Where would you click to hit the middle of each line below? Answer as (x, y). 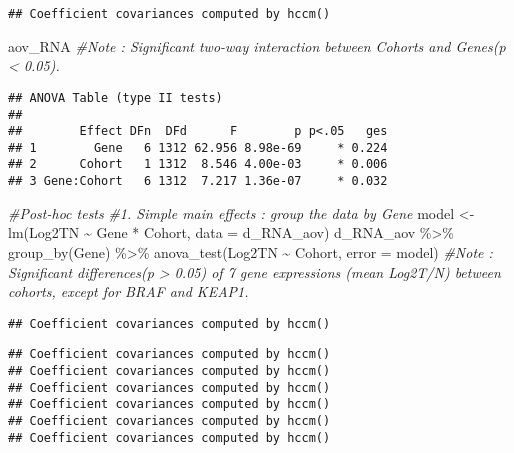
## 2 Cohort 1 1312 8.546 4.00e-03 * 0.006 (198, 164)
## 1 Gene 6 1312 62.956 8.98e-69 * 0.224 (198, 147)
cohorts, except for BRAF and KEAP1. (128, 291)
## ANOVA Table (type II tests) (115, 97)
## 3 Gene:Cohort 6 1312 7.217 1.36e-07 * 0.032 (198, 181)
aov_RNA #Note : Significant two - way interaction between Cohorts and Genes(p (257, 45)
